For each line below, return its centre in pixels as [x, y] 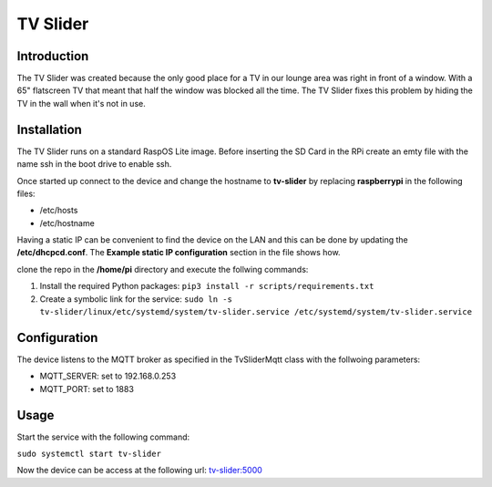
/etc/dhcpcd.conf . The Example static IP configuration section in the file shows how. [179, 253]
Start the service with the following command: [103, 437]
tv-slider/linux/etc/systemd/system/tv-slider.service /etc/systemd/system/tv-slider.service [256, 312]
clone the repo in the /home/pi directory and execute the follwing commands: [163, 269]
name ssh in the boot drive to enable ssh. [94, 164]
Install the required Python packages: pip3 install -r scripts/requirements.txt [207, 286]
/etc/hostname [67, 223]
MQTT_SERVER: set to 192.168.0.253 [108, 376]
